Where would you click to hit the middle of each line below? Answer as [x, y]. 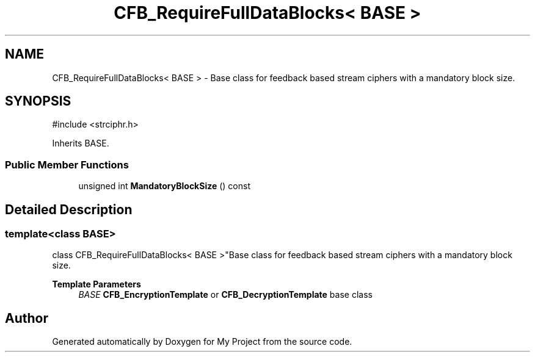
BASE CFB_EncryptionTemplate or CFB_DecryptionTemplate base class [225, 295]
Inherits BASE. [81, 143]
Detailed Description [69, 209]
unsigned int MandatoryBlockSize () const [165, 186]
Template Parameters [96, 284]
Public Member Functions [67, 164]
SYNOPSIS [38, 101]
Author [27, 318]
